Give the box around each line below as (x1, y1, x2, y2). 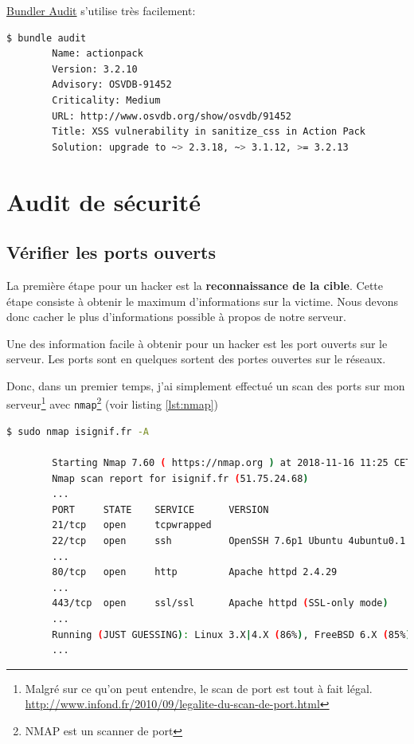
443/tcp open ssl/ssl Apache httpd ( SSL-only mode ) (52, 597, 389, 609)
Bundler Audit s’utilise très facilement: (6, 2, 196, 18)
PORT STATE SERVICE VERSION (52, 503, 269, 515)
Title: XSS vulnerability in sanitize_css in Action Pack (52, 126, 366, 138)
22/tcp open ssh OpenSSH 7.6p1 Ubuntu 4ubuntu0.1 (52, 535, 406, 546)
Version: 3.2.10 (52, 63, 138, 75)
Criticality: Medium (52, 94, 161, 106)
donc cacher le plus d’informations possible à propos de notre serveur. (6, 308, 346, 325)
